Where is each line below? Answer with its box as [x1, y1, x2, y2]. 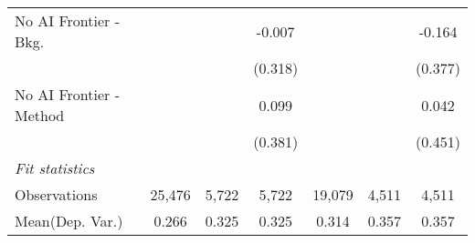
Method [15, 105, 65, 126]
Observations [15, 184, 98, 205]
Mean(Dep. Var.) [15, 210, 123, 231]
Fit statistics [15, 157, 95, 178]
